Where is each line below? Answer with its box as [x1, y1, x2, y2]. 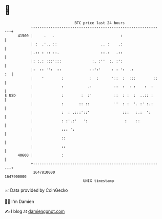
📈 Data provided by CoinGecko [4, 187, 68, 193]
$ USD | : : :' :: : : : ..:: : [4, 93, 153, 98]
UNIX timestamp [83, 178, 114, 183]
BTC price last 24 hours [74, 20, 125, 25]
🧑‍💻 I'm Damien [4, 199, 35, 204]
